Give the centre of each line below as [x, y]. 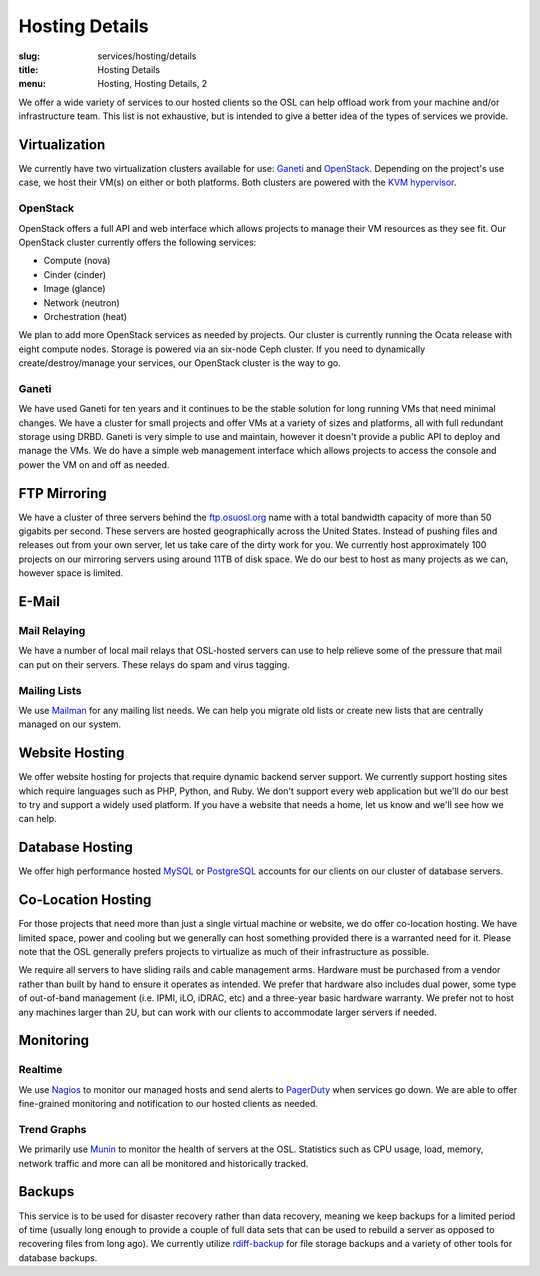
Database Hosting [76, 847]
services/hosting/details [147, 56]
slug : [29, 56]
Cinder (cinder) [75, 274]
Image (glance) [74, 289]
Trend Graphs [52, 1129]
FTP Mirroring [62, 493]
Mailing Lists [50, 690]
